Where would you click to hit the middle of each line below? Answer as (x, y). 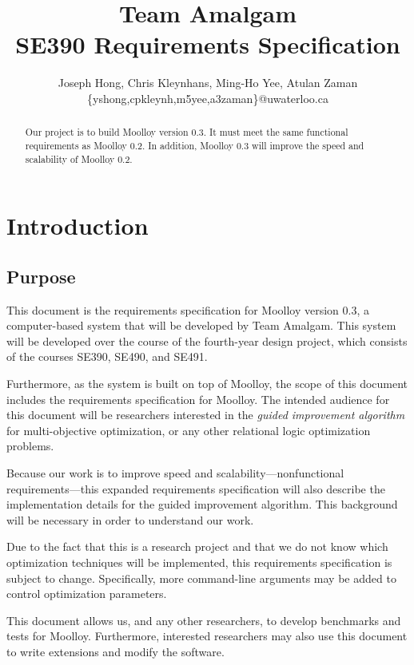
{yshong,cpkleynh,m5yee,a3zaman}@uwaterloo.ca (208, 98)
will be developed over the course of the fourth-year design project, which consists (207, 340)
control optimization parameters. (87, 594)
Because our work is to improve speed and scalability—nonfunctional (175, 473)
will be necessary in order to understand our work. (130, 519)
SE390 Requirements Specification (208, 44)
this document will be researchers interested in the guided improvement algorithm (206, 415)
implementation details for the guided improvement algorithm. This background (202, 504)
